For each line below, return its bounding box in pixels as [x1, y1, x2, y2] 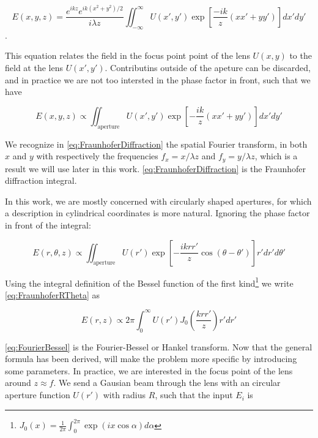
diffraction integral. [5, 174, 77, 187]
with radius [103, 388, 146, 401]
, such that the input [155, 388, 233, 401]
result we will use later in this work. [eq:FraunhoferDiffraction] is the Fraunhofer [5, 162, 306, 175]
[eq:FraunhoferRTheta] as [5, 288, 100, 301]
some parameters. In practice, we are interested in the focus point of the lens [5, 364, 293, 377]
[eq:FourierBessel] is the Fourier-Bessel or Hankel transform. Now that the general [5, 340, 312, 353]
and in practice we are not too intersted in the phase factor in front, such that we [5, 73, 311, 86]
